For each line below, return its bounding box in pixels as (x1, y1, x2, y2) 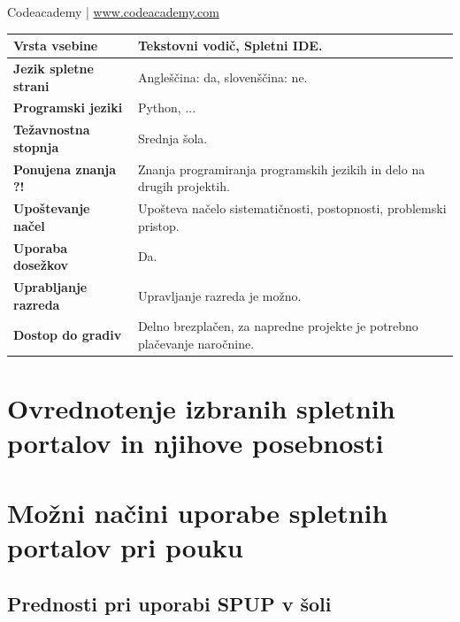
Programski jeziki (13, 98, 123, 117)
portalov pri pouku (7, 529, 243, 565)
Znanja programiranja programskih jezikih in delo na (137, 159, 425, 178)
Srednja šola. (137, 129, 208, 148)
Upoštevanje (13, 199, 90, 218)
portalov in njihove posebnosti (7, 425, 384, 461)
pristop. (137, 216, 180, 234)
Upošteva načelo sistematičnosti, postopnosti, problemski (137, 199, 447, 218)
